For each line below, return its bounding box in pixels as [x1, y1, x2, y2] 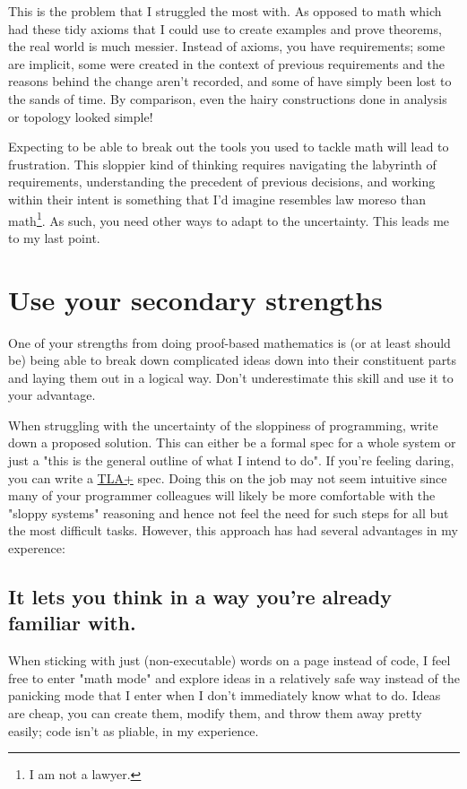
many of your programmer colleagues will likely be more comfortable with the [8, 486, 436, 505]
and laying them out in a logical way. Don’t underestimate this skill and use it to [8, 368, 454, 386]
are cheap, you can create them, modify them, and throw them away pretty [8, 704, 422, 722]
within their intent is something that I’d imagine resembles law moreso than [8, 189, 426, 208]
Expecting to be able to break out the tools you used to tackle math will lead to [8, 137, 449, 156]
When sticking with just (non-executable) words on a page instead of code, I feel [8, 651, 451, 670]
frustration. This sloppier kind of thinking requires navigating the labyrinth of [8, 154, 437, 173]
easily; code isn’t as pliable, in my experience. [8, 721, 259, 740]
